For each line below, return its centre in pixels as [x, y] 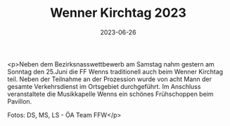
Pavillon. [20, 101]
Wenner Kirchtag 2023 [118, 13]
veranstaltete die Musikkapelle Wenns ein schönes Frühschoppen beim [110, 94]
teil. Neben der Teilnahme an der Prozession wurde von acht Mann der [110, 79]
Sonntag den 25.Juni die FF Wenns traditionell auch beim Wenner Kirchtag [115, 71]
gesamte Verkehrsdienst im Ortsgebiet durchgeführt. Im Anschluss [104, 86]
